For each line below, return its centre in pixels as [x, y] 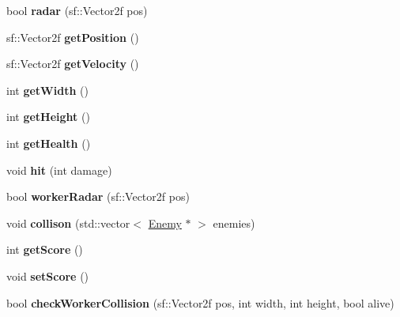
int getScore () [45, 249]
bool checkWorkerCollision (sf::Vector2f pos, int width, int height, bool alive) [200, 302]
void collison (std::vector [68, 223]
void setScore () [48, 275]
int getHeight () [48, 117]
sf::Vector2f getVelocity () [73, 64]
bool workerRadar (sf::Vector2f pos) [98, 196]
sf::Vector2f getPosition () [73, 37]
